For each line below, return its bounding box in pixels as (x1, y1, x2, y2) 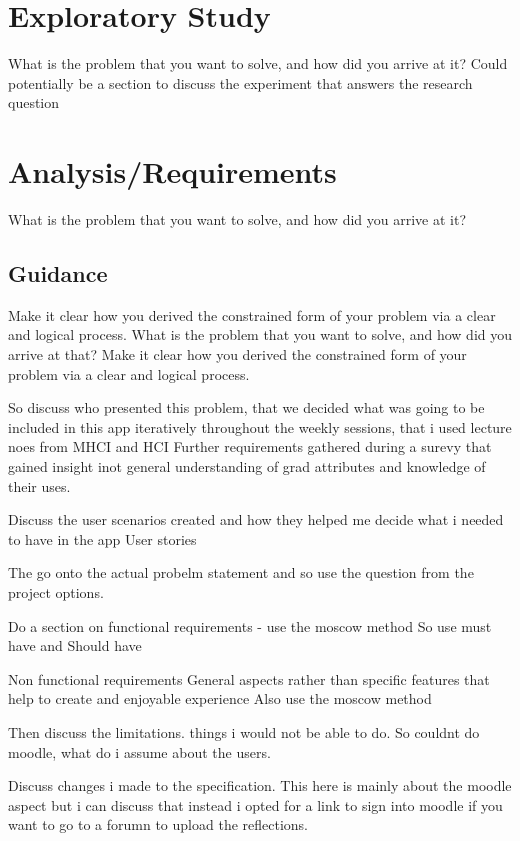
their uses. (8, 475, 71, 496)
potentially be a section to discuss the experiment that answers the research (8, 72, 473, 93)
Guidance (8, 258, 108, 289)
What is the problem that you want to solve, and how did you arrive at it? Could (8, 53, 508, 74)
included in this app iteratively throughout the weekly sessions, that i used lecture (8, 416, 512, 437)
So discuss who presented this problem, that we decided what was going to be (8, 397, 485, 418)
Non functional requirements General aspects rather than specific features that (8, 668, 490, 689)
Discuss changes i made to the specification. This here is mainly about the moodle (8, 775, 512, 796)
